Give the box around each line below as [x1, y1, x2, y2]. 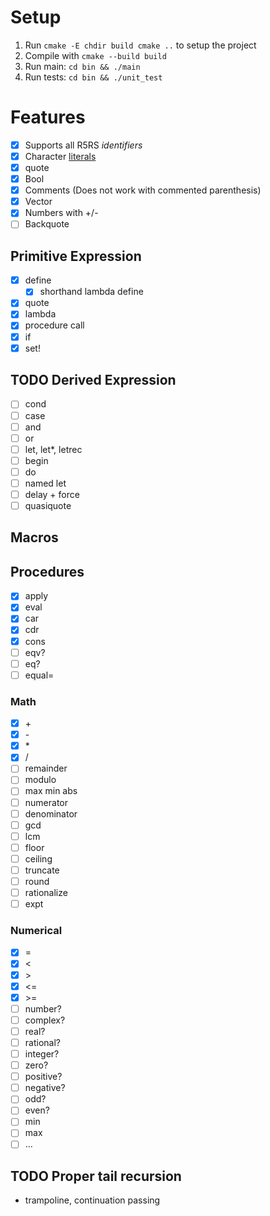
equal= [24, 669, 55, 681]
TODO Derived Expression [10, 372, 177, 389]
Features [10, 106, 86, 129]
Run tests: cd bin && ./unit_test [24, 71, 163, 83]
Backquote [24, 218, 70, 230]
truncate [24, 864, 60, 876]
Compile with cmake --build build [24, 49, 167, 61]
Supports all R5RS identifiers [24, 139, 143, 151]
